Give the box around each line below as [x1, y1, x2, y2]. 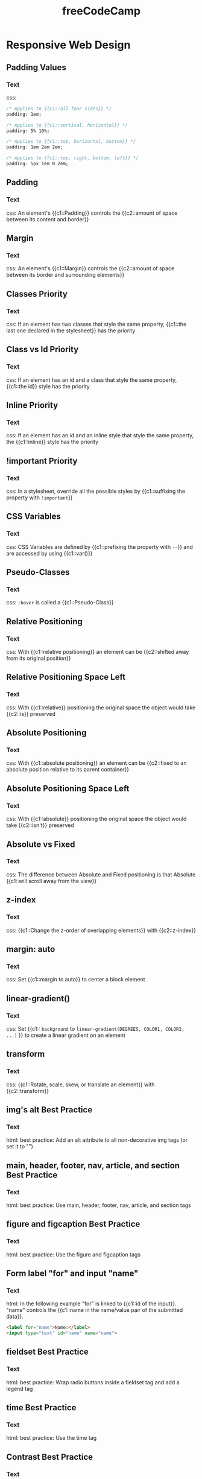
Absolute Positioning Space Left [6, 783, 130, 794]
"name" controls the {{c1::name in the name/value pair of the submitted [6, 1306, 183, 1314]
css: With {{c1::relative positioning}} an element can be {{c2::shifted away [6, 648, 189, 656]
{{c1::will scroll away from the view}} [6, 877, 97, 884]
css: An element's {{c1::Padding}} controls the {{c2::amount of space [6, 209, 178, 217]
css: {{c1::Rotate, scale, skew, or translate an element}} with [6, 1081, 155, 1088]
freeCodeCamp [62, 4, 140, 18]
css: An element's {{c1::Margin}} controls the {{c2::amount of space [6, 265, 175, 272]
